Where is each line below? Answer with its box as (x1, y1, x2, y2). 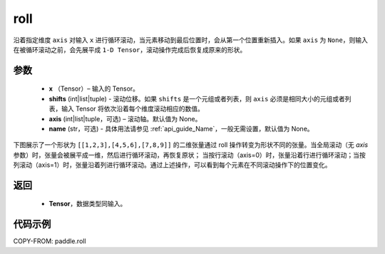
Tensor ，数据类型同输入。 (48, 200, 127, 208)
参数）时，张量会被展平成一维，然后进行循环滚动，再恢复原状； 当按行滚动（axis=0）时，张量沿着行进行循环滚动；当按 (13, 151, 366, 159)
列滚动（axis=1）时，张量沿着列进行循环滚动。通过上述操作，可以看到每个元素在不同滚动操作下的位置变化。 (13, 161, 332, 169)
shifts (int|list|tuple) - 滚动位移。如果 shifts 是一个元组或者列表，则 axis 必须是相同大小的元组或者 (48, 94, 346, 103)
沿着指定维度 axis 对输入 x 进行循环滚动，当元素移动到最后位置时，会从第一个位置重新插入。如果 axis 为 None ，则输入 (13, 36, 369, 44)
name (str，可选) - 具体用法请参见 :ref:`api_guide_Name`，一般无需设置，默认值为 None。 (48, 124, 314, 133)
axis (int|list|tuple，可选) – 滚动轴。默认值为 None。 (48, 114, 202, 123)
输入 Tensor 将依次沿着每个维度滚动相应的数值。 (61, 104, 205, 113)
